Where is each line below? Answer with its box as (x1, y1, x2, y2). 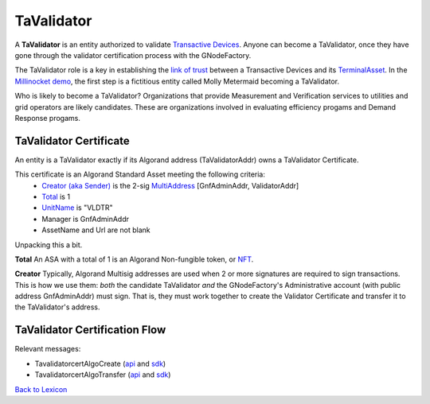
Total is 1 (41, 192, 71, 201)
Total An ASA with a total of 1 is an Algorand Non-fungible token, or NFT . (14, 254, 254, 264)
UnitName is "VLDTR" (41, 203, 113, 212)
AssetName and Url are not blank (41, 225, 150, 235)
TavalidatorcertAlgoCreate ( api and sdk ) (34, 359, 166, 368)
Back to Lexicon (14, 384, 68, 394)
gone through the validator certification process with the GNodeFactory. (14, 50, 252, 60)
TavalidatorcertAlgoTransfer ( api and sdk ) (34, 370, 171, 379)
